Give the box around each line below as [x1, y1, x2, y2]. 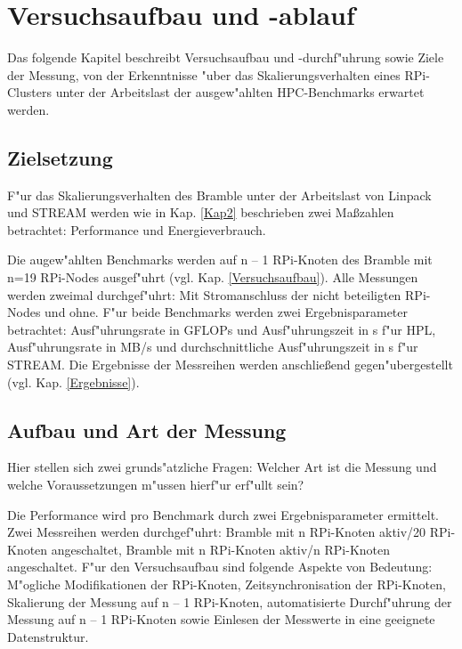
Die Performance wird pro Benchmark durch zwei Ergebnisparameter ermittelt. [7, 505, 440, 523]
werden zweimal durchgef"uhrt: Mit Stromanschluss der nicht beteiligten [7, 285, 401, 304]
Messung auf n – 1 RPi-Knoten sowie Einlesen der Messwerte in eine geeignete [7, 610, 435, 629]
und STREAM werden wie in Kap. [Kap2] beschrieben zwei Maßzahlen [7, 203, 394, 222]
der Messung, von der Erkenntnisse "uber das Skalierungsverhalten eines [7, 65, 401, 84]
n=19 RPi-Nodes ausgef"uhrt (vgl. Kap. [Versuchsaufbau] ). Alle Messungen [7, 268, 418, 287]
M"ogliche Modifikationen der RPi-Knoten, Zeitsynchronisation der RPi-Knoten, [7, 575, 446, 593]
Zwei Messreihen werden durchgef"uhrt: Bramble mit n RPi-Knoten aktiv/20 [7, 523, 426, 541]
